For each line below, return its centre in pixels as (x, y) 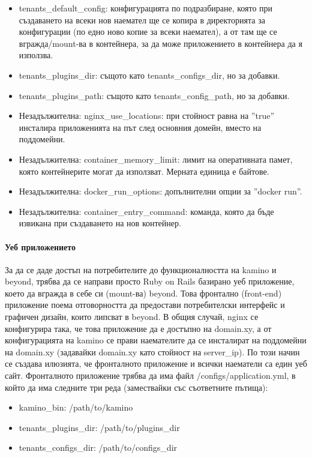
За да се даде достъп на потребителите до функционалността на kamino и (141, 269)
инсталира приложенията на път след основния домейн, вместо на (140, 127)
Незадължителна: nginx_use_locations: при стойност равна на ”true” (147, 116)
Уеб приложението (40, 246)
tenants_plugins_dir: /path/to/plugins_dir (99, 427)
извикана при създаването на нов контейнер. (100, 223)
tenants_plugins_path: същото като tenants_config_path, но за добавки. (154, 95)
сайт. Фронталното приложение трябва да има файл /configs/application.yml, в (150, 375)
